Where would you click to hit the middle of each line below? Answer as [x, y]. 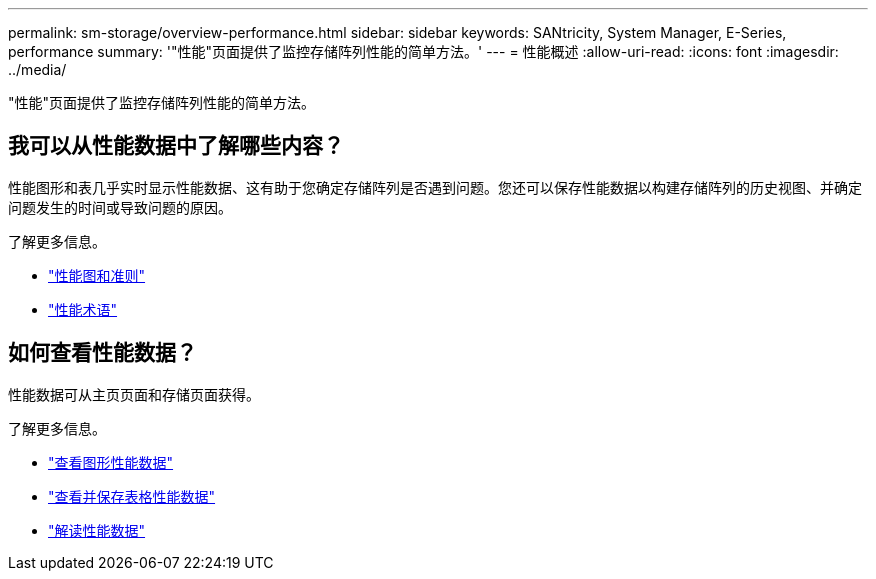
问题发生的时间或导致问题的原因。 [120, 207]
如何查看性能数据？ [102, 353]
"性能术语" [83, 309]
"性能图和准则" [97, 275]
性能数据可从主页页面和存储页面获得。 [134, 394]
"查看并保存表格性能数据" [132, 496]
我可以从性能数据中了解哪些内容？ [176, 146]
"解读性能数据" [97, 530]
